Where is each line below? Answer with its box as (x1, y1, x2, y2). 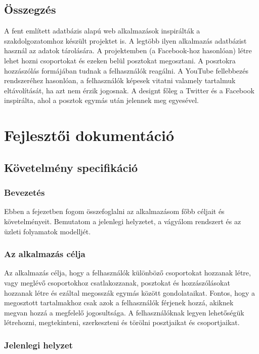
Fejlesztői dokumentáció (4, 125, 175, 146)
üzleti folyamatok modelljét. (4, 226, 91, 236)
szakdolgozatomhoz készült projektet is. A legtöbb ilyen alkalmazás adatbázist (4, 35, 247, 46)
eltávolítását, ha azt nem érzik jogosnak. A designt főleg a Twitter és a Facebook (4, 85, 254, 95)
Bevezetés (4, 186, 45, 199)
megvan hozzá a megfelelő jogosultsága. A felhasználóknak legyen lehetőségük (4, 307, 244, 317)
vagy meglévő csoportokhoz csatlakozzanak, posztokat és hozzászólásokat (4, 277, 230, 288)
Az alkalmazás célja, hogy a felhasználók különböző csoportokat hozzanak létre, (4, 267, 251, 278)
